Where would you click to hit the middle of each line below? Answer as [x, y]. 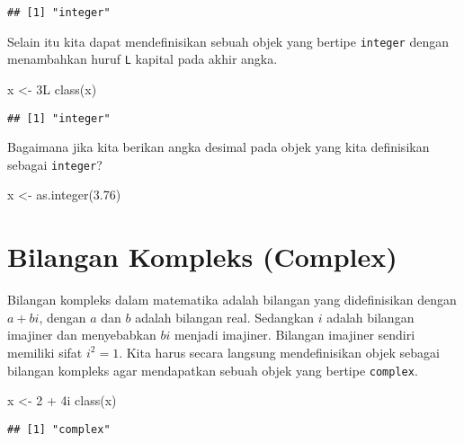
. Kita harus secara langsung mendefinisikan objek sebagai [279, 352]
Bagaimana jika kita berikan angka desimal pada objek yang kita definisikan [219, 147]
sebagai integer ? [55, 164]
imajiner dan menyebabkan [82, 335]
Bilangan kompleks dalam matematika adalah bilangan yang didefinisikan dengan [232, 300]
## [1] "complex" [59, 429]
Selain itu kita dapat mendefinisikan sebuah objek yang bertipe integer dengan [228, 41]
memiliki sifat [45, 352]
